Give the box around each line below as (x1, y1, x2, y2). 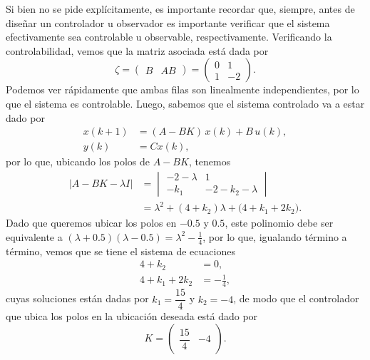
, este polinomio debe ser (225, 215, 334, 230)
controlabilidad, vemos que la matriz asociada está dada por (6, 43, 269, 58)
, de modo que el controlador (233, 291, 359, 306)
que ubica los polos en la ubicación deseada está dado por (6, 309, 258, 324)
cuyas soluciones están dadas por (6, 291, 149, 306)
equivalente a (6, 229, 63, 244)
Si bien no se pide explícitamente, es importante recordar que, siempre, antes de (6, 1, 355, 16)
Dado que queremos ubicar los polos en (6, 215, 177, 230)
